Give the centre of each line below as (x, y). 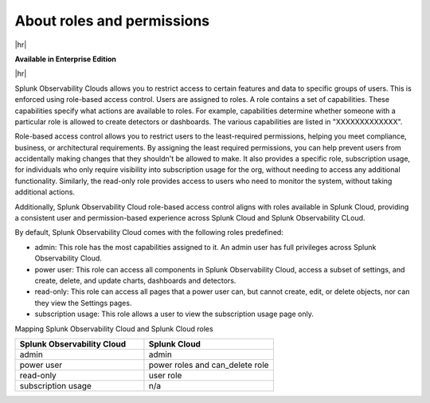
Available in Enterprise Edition (66, 59)
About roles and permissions (112, 21)
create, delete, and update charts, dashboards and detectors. (135, 280)
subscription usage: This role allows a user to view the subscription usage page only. (174, 314)
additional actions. (45, 192)
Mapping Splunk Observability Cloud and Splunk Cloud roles (114, 329)
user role (165, 375)
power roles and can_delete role (209, 365)
